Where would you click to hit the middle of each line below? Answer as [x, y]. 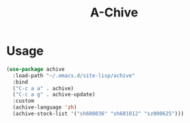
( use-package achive [36, 69]
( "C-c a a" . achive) [43, 88]
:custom [24, 101]
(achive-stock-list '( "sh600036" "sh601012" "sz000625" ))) [98, 114]
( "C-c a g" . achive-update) [54, 95]
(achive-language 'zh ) [45, 107]
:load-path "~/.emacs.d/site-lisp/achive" [74, 76]
